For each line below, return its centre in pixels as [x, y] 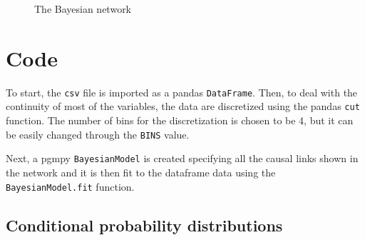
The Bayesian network [83, 9]
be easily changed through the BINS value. [98, 134]
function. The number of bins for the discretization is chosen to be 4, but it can [180, 120]
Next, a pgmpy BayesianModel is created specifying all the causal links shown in [182, 158]
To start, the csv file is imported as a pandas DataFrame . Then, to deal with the [182, 92]
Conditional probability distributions [144, 225]
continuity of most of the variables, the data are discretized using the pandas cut [183, 106]
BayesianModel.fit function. [70, 186]
